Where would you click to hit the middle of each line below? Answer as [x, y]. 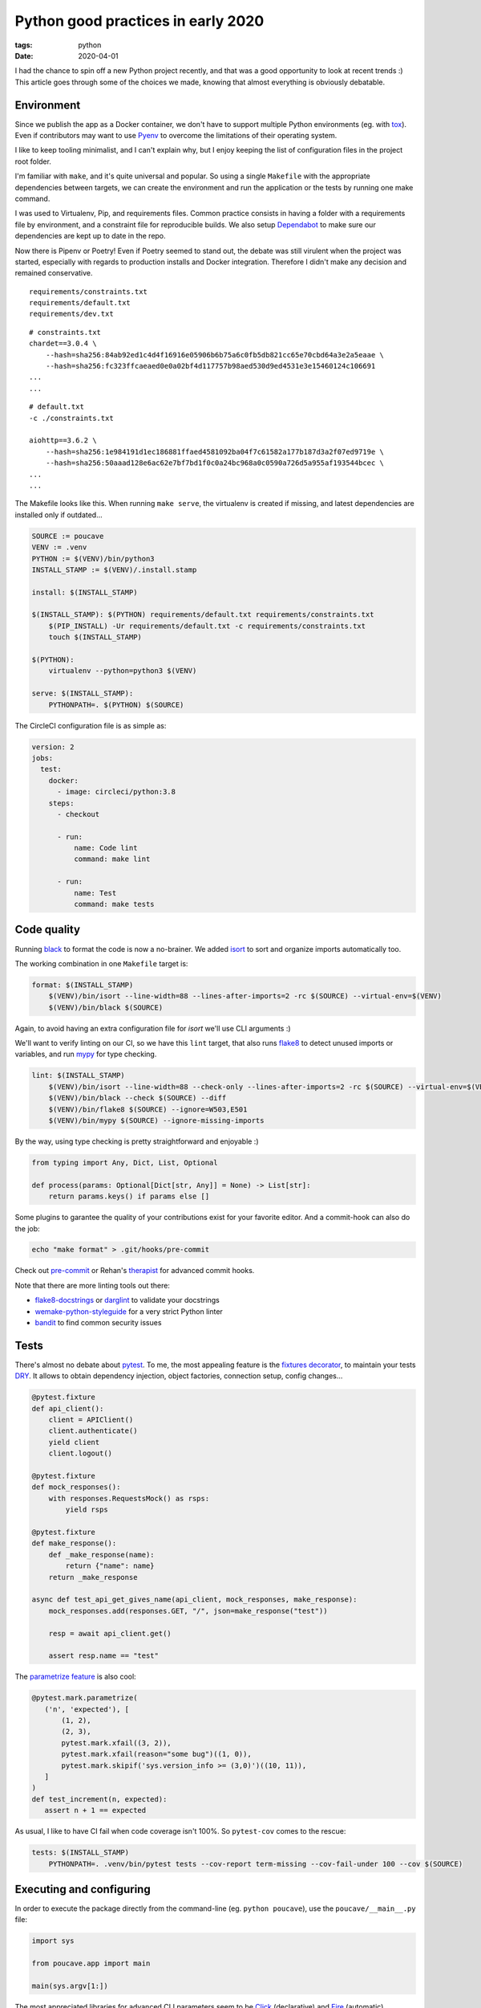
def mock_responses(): [76, 1487]
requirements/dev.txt [71, 314]
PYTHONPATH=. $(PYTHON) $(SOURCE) [116, 704]
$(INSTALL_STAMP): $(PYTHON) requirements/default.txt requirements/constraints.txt [203, 615]
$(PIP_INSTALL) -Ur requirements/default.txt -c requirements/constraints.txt [207, 626]
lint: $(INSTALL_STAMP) [79, 1075]
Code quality [47, 930]
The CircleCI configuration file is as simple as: [91, 725]
